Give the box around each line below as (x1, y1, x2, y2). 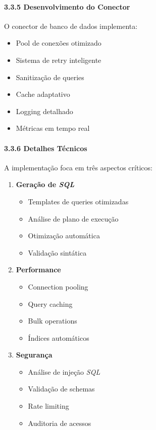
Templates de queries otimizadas (28, 196, 129, 206)
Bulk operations (28, 315, 77, 326)
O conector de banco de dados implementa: (4, 20, 138, 31)
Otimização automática (28, 230, 100, 241)
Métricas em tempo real (16, 123, 90, 133)
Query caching (28, 298, 73, 309)
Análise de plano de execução (28, 213, 119, 224)
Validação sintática (28, 247, 87, 258)
